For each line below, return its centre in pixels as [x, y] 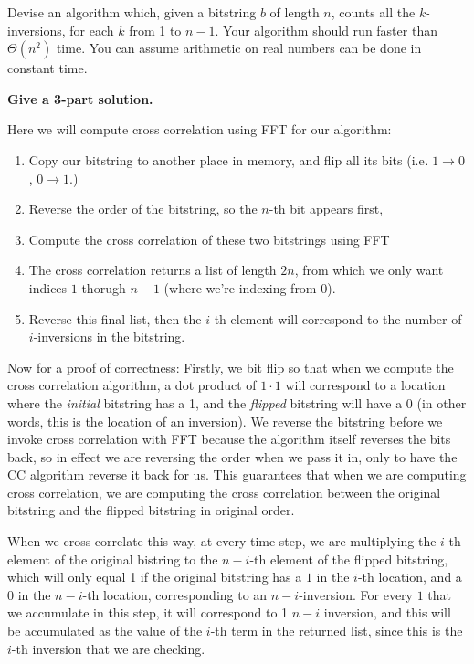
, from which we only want [369, 270]
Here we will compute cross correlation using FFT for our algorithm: [200, 129]
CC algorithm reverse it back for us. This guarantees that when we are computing [237, 474]
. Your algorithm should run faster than [326, 30]
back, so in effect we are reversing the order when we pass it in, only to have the [232, 456]
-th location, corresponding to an [175, 594]
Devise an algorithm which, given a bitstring [132, 12]
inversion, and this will [387, 612]
